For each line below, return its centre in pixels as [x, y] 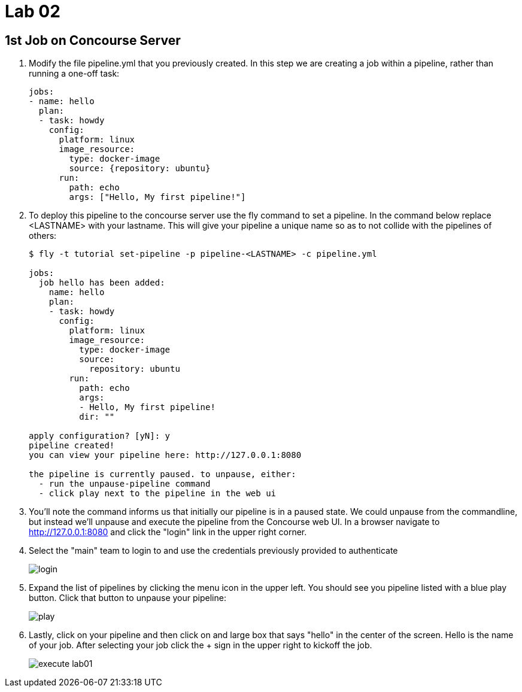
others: [43, 236]
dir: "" [97, 417]
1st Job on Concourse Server [93, 40]
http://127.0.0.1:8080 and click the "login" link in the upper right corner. [168, 532]
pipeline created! [72, 446]
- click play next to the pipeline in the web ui [157, 494]
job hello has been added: [102, 283]
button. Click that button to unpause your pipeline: [128, 598]
